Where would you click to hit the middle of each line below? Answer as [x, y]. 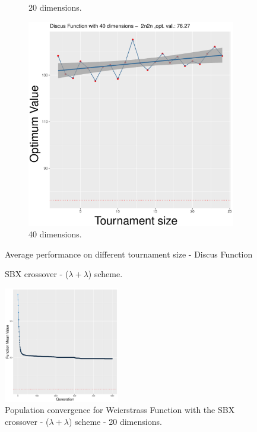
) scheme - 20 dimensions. [115, 421]
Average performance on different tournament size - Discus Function [129, 254]
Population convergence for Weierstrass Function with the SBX [120, 410]
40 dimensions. [55, 234]
